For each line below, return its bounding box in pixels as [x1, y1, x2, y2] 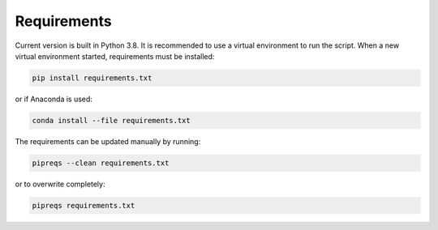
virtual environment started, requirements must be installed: [15, 51, 215, 61]
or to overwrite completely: [15, 179, 105, 189]
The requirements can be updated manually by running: [15, 136, 201, 146]
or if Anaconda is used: [15, 94, 93, 104]
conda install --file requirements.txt [32, 116, 191, 125]
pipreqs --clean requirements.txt [32, 158, 170, 168]
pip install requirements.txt [32, 73, 152, 83]
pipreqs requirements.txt [32, 201, 135, 210]
